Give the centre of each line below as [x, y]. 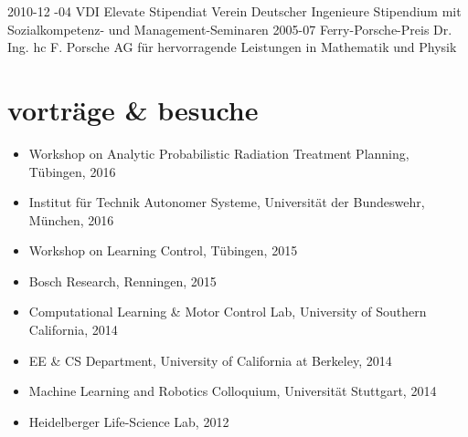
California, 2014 [73, 330]
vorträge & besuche [133, 109]
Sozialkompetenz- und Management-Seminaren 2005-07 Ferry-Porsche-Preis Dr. [230, 29]
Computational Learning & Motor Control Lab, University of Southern [228, 312]
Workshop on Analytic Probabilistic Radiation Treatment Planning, [219, 153]
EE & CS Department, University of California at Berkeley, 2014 [210, 360]
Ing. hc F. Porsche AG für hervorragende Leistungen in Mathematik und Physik [232, 47]
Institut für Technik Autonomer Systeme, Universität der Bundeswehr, [227, 202]
